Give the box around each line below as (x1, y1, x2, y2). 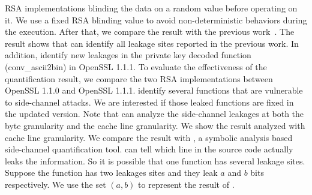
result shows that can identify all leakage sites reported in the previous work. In (5, 37, 299, 49)
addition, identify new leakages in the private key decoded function (5, 49, 251, 61)
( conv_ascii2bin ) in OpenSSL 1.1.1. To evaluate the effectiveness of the (5, 60, 267, 73)
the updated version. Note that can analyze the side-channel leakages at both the (5, 107, 304, 120)
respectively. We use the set (5, 178, 106, 190)
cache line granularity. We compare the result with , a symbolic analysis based (5, 131, 293, 143)
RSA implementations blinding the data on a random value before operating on (5, 2, 298, 14)
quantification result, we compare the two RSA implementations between (5, 72, 273, 85)
